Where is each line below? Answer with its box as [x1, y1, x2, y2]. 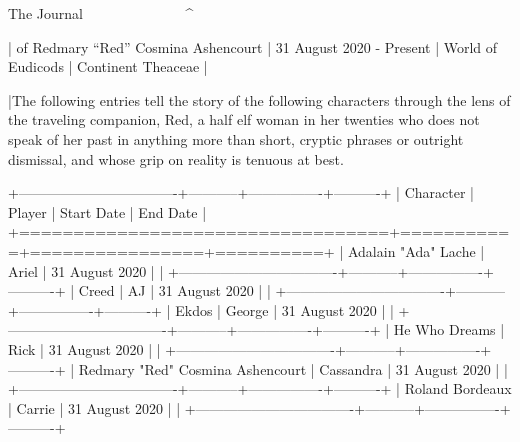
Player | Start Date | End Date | [8, 201, 207, 222]
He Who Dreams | [393, 319, 505, 340]
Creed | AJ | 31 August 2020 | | [78, 280, 271, 301]
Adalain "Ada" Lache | [347, 240, 485, 261]
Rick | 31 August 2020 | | [8, 338, 161, 359]
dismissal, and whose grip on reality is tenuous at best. [8, 148, 344, 169]
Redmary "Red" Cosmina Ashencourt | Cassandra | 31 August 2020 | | [78, 358, 508, 379]
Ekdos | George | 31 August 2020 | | [175, 299, 394, 320]
